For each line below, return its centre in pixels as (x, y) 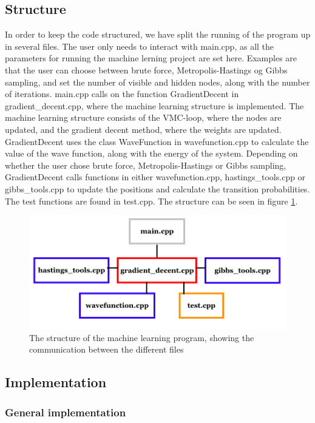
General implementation (66, 412)
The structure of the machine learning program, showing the (142, 337)
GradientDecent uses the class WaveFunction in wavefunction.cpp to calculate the (157, 141)
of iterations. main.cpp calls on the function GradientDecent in (122, 94)
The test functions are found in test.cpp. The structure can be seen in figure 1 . (151, 201)
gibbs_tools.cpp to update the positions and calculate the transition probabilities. (157, 188)
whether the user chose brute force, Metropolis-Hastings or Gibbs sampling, (146, 165)
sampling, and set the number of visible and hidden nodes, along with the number (157, 82)
